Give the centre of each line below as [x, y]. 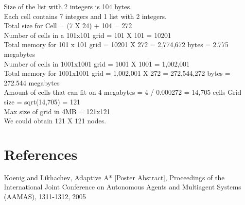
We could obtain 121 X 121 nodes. [55, 121]
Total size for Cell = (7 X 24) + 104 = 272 [68, 26]
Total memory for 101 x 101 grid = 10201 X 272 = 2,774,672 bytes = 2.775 [116, 44]
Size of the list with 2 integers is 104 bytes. [68, 6]
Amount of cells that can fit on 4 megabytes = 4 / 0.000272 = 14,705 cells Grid [123, 92]
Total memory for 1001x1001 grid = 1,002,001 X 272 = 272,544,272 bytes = [117, 73]
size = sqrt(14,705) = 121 [42, 101]
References [41, 154]
